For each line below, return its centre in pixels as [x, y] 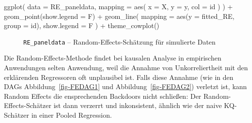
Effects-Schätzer [28, 105]
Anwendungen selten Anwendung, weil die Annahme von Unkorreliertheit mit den [126, 68]
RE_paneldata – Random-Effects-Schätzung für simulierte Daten [120, 41]
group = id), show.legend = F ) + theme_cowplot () [82, 25]
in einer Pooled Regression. [72, 115]
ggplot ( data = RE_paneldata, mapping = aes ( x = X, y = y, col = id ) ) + [118, 6]
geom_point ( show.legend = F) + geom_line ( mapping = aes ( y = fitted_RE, [119, 16]
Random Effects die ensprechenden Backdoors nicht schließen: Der [103, 96]
